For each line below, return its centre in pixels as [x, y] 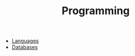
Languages [25, 41]
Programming [96, 11]
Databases [25, 47]
